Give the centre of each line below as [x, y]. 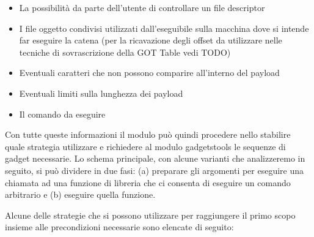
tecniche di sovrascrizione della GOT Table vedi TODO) [125, 52]
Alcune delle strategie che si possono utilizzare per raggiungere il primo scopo [150, 215]
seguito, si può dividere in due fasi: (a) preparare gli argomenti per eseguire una [155, 170]
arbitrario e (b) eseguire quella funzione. [80, 194]
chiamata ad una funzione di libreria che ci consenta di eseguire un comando [148, 182]
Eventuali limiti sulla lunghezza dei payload [101, 93]
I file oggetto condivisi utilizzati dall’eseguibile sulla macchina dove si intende [164, 28]
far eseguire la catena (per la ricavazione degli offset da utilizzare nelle [151, 40]
